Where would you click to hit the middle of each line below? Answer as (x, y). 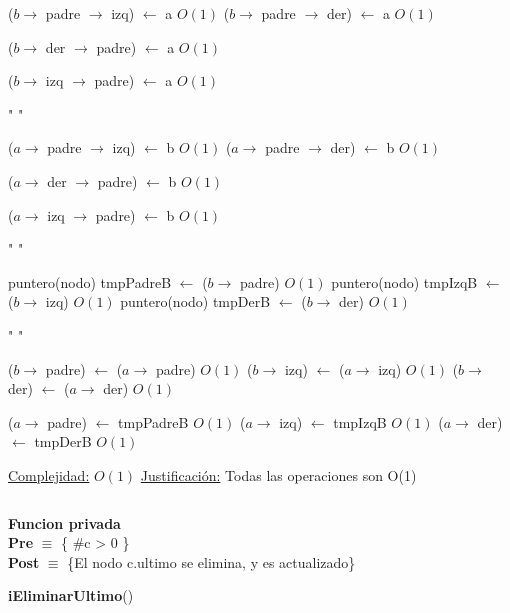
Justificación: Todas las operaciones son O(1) (278, 474)
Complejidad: (49, 474)
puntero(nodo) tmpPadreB (90, 281)
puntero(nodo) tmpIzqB (404, 281)
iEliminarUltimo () (71, 595)
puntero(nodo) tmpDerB (195, 301)
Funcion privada (64, 522)
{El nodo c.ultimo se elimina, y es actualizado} (211, 561)
